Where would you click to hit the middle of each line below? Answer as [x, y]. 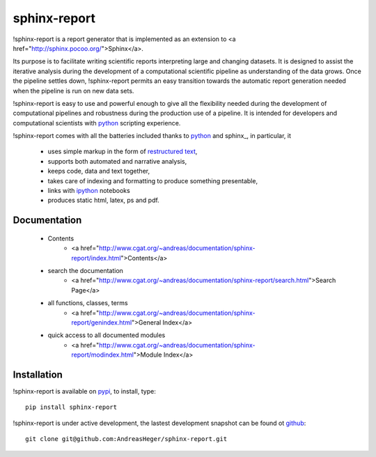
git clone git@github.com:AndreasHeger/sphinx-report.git [126, 439]
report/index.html [96, 258]
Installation [38, 374]
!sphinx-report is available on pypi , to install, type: [84, 392]
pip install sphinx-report [71, 407]
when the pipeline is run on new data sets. [73, 91]
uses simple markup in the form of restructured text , [123, 152]
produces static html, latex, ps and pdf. [103, 200]
